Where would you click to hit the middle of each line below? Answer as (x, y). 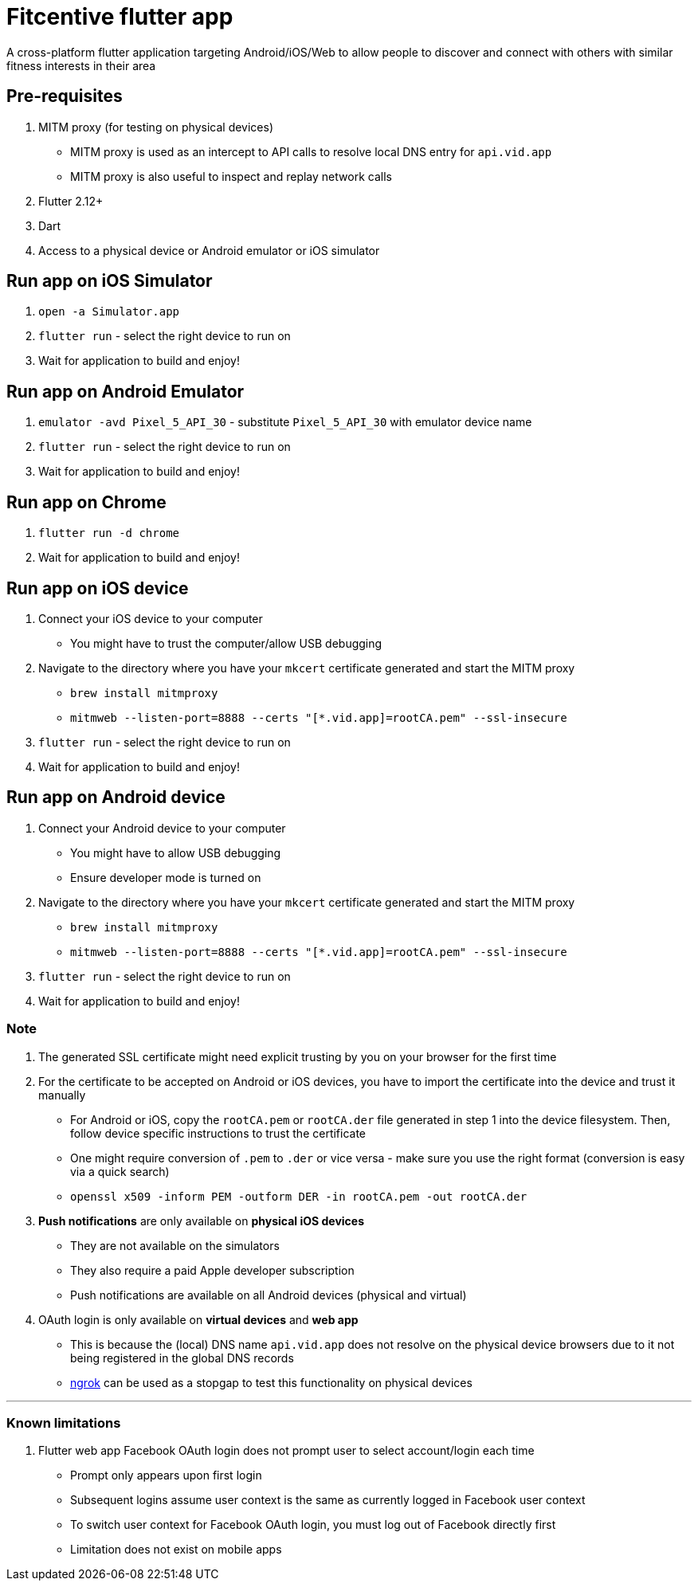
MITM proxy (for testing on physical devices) (156, 127)
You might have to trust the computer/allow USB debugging (226, 643)
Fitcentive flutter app (120, 17)
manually (62, 1095)
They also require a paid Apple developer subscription (212, 1270)
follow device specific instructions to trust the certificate (218, 1133)
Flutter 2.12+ (71, 201)
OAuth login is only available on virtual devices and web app (198, 1319)
